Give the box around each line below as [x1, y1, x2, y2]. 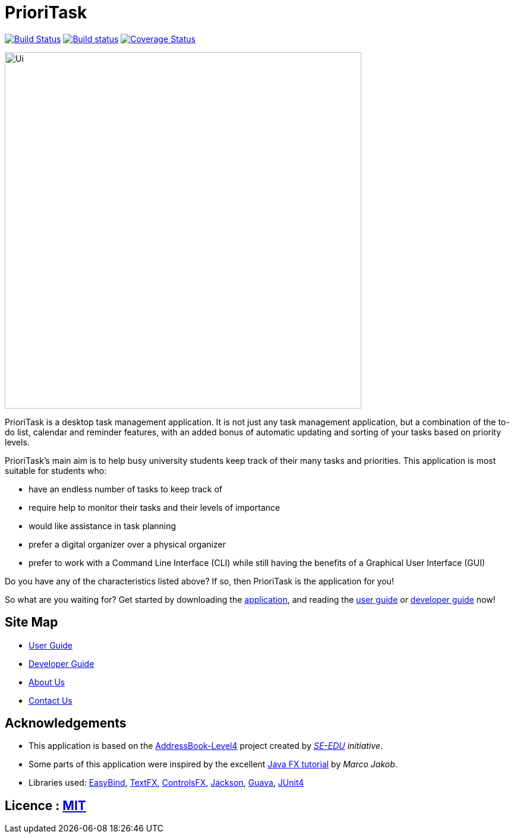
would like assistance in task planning [29, 520, 176, 531]
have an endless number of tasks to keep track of [29, 483, 223, 494]
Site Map [5, 615, 58, 630]
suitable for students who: [5, 465, 107, 476]
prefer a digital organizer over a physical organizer [29, 539, 226, 549]
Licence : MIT [5, 798, 86, 813]
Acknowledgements [5, 716, 127, 731]
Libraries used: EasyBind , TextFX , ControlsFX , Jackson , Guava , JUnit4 [29, 777, 304, 788]
